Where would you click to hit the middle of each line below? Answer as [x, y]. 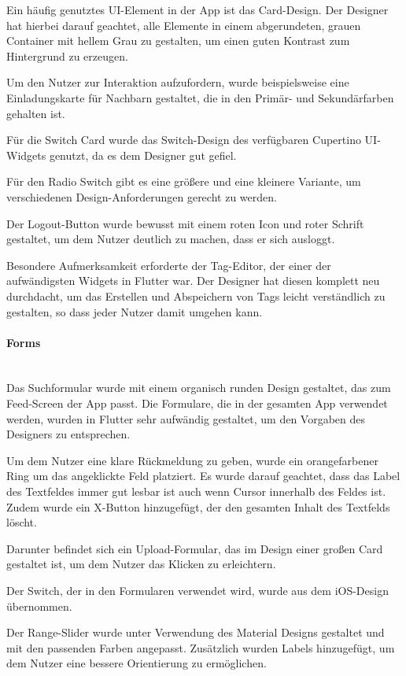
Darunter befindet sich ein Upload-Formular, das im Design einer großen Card [195, 548]
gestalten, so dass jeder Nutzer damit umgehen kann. [135, 311]
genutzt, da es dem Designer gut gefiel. [143, 155]
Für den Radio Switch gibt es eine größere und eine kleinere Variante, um [184, 181]
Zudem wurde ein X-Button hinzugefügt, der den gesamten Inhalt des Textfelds [198, 506]
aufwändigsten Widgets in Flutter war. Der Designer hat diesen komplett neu [193, 281]
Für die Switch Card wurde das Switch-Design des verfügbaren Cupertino [184, 140]
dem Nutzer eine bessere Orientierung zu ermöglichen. [137, 663]
